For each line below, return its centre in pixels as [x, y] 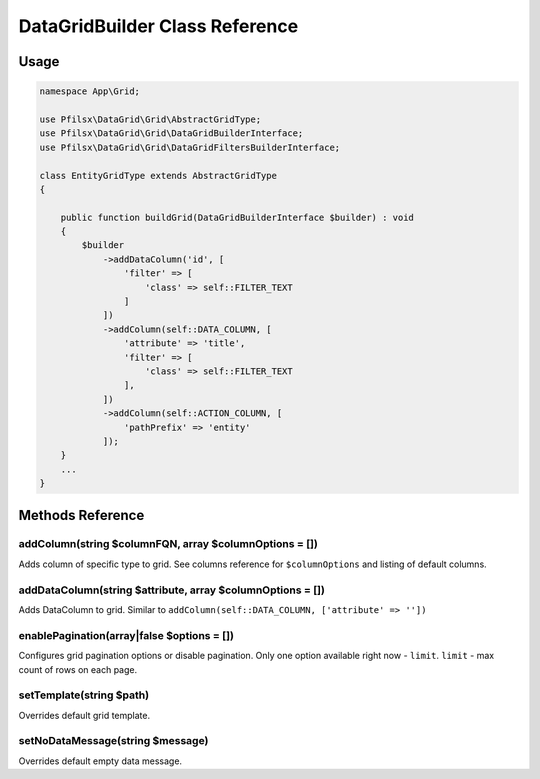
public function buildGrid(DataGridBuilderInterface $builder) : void [237, 217]
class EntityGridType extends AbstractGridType [158, 175]
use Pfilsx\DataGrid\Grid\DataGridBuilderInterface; [171, 133]
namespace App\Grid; [89, 91]
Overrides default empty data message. [100, 761]
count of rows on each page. [78, 669]
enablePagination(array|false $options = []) [126, 635]
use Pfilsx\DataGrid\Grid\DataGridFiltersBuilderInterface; [190, 147]
